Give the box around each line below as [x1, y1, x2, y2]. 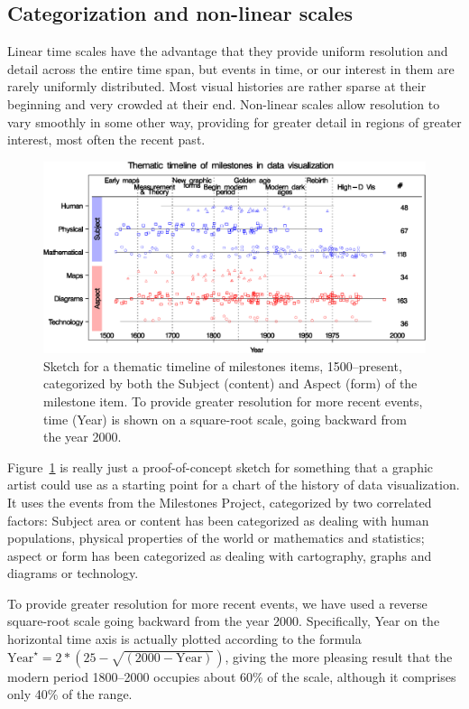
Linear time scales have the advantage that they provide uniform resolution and [7, 42, 448, 61]
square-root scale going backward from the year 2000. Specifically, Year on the [7, 611, 440, 630]
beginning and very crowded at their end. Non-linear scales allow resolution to [7, 94, 440, 113]
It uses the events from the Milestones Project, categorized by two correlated [7, 492, 432, 511]
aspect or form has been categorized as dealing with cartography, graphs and [7, 546, 432, 564]
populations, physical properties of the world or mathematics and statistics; [7, 528, 425, 547]
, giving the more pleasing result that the [225, 647, 453, 666]
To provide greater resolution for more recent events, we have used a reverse [7, 593, 428, 612]
